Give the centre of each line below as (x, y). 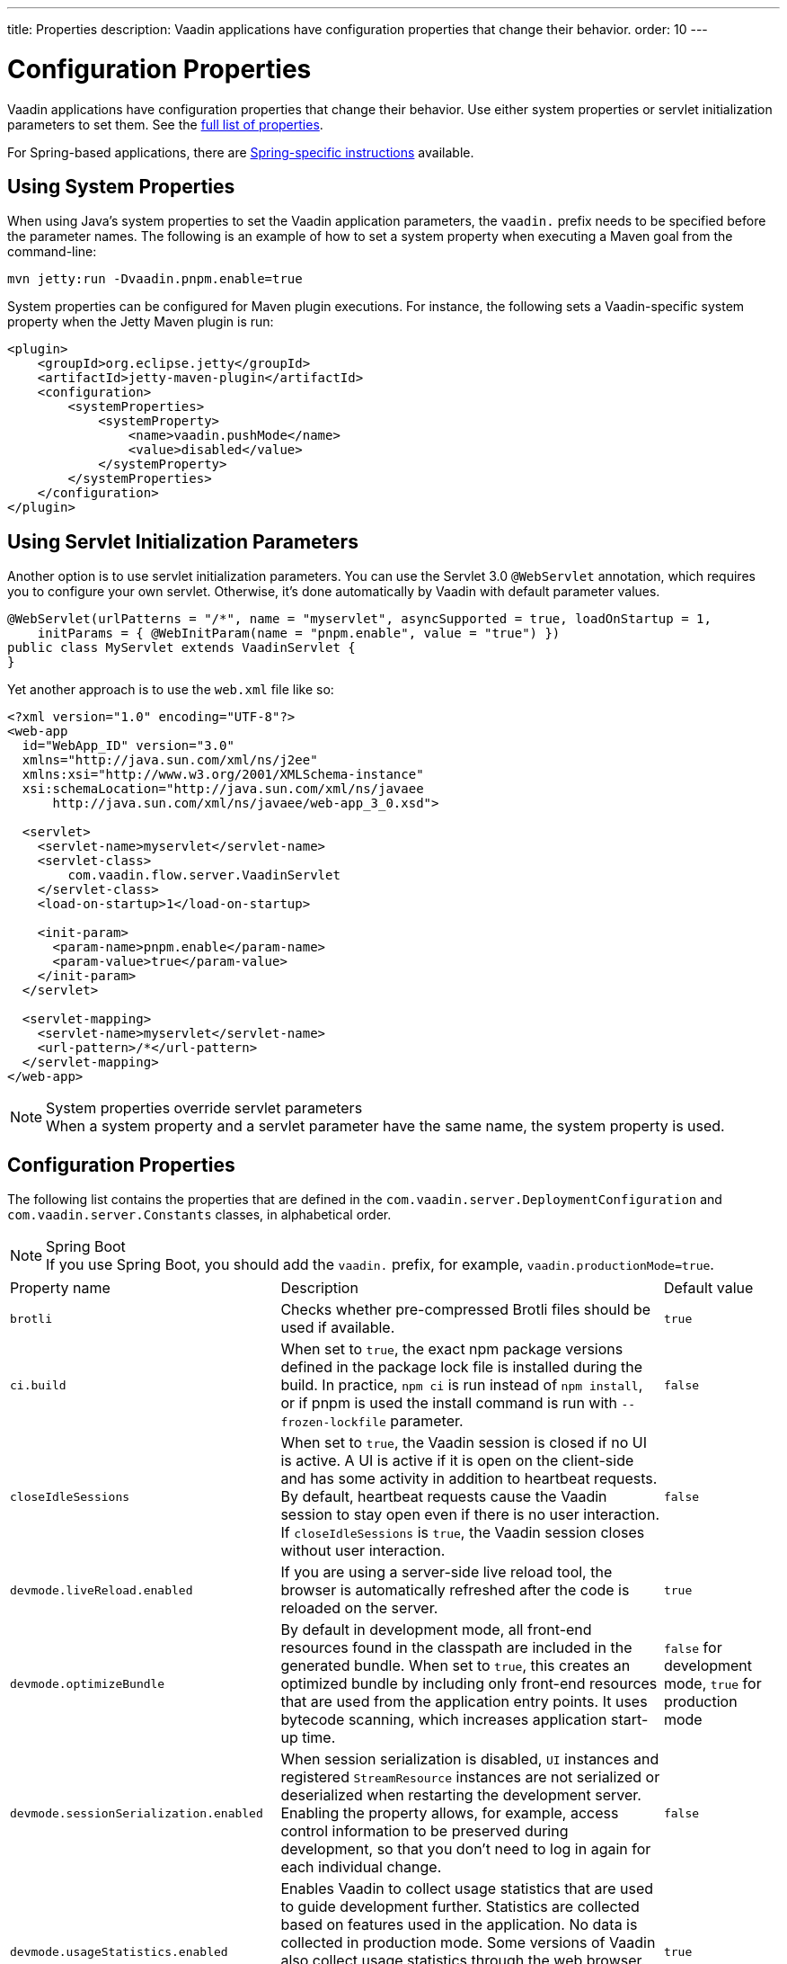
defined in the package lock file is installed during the (462, 1367)
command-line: (52, 252)
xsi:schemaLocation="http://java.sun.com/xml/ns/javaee (223, 789)
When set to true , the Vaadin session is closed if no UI (464, 1443)
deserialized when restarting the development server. (461, 1795)
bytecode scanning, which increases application (444, 1720)
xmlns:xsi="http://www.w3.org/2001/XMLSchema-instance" (223, 775)
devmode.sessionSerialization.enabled (137, 1813)
